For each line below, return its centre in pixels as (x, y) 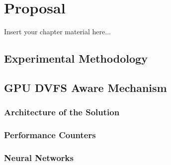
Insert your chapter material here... (57, 32)
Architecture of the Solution (62, 112)
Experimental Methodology (76, 58)
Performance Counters (50, 135)
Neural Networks (39, 157)
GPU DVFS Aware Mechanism (85, 87)
